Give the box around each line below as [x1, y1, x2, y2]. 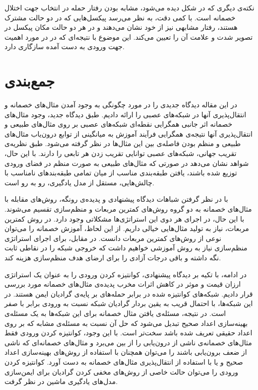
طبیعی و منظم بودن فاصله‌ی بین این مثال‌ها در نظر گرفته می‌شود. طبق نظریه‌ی [4, 138, 241, 149]
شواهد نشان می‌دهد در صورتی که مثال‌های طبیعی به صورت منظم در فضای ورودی [4, 157, 249, 168]
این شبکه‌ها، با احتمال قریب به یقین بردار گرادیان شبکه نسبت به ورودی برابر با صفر [4, 298, 253, 309]
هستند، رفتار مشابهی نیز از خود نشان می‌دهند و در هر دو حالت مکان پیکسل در [4, 22, 238, 32]
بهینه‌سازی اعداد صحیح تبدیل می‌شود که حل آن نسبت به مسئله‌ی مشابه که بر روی [4, 317, 248, 328]
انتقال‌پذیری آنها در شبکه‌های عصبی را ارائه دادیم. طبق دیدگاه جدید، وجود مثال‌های [4, 109, 247, 119]
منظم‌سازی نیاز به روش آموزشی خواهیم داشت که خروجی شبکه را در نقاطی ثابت [4, 242, 248, 253]
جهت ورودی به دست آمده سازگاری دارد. [4, 41, 125, 52]
